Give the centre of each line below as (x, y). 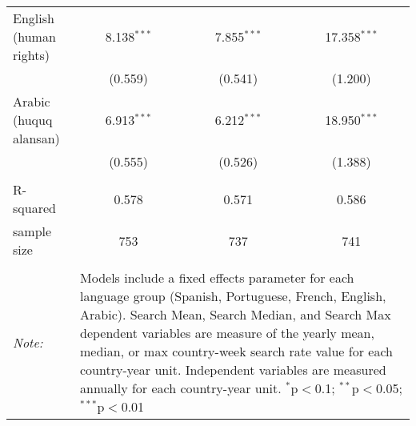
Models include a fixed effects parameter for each (217, 277)
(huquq (33, 120)
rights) (31, 55)
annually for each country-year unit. (181, 388)
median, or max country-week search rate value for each (236, 351)
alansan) (36, 138)
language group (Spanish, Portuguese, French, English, (233, 296)
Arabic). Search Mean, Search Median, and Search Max (236, 314)
